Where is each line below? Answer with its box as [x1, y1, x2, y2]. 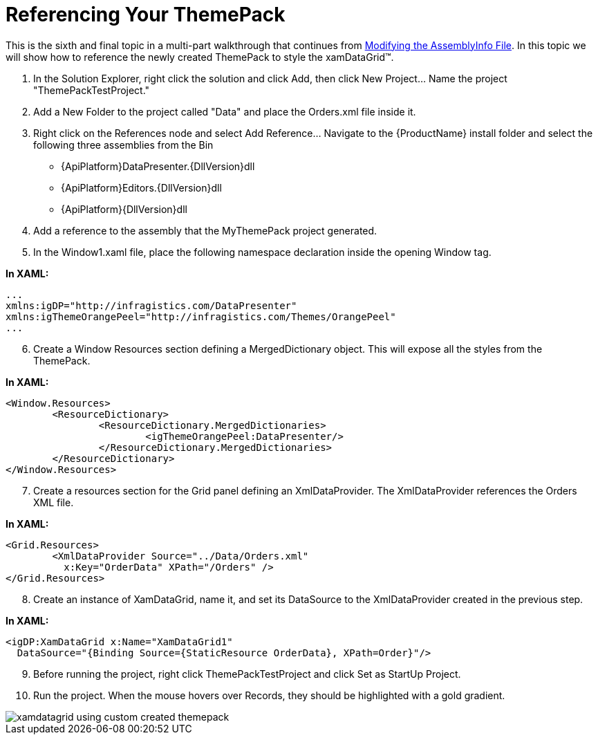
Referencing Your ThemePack [6, 3, 286, 26]
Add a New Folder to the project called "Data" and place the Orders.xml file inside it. [33, 105, 416, 118]
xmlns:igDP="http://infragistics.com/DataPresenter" [6, 299, 297, 311]
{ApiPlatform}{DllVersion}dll [61, 203, 187, 215]
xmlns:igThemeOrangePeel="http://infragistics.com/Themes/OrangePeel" [6, 311, 396, 322]
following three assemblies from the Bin [33, 138, 214, 151]
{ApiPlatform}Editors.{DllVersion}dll [61, 181, 222, 194]
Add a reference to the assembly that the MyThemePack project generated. [33, 224, 377, 237]
